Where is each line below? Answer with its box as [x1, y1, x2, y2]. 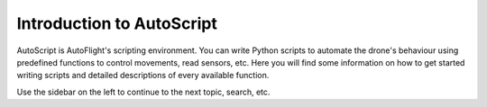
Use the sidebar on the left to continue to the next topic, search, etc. [16, 86, 271, 97]
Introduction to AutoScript [16, 13, 218, 33]
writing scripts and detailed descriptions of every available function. [16, 70, 270, 81]
